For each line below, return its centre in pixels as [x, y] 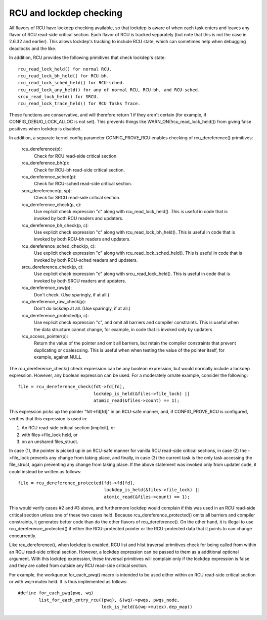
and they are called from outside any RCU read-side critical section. [78, 565]
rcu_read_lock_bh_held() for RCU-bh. [64, 76]
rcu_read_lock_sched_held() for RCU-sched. [71, 83]
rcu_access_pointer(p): [45, 336]
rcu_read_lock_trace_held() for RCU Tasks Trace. [79, 104]
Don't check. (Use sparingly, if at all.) [72, 294]
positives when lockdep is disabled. [45, 128]
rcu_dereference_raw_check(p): [54, 302]
